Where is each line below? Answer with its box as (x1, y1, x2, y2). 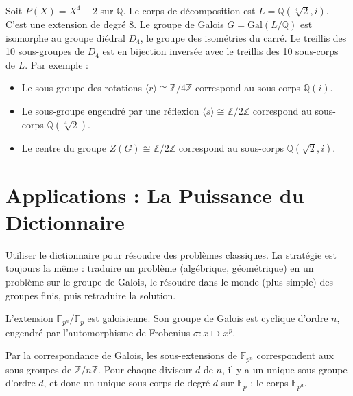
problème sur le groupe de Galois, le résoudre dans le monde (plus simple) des (5, 275, 333, 289)
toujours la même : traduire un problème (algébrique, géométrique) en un (5, 261, 314, 275)
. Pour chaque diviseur (98, 362, 193, 376)
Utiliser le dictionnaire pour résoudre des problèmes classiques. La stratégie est (5, 247, 337, 261)
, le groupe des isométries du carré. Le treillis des (140, 30, 347, 45)
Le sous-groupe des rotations (21, 80, 142, 95)
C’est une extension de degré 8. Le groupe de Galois (5, 17, 224, 31)
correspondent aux (256, 348, 334, 362)
